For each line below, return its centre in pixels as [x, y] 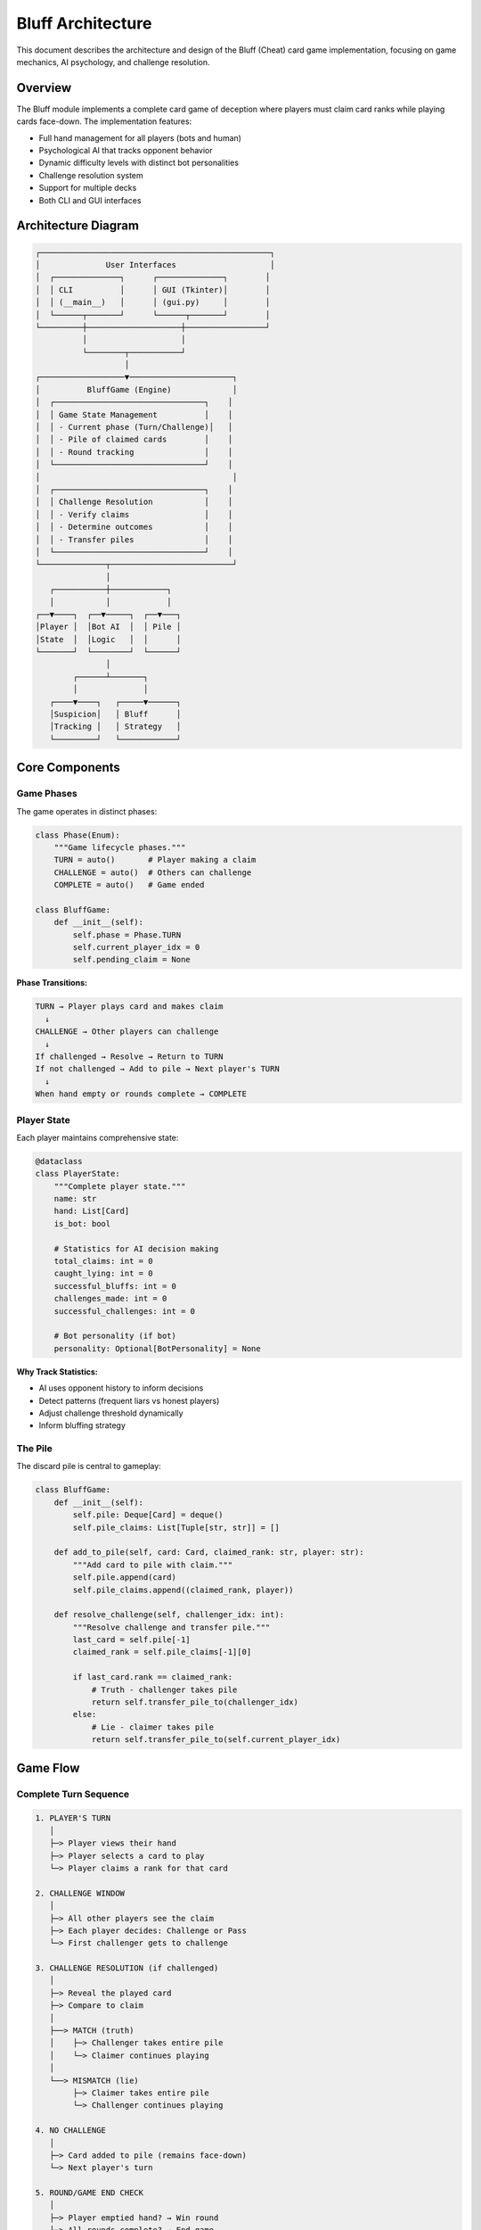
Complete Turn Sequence [73, 1794]
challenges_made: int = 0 [110, 1299]
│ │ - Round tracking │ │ [134, 452]
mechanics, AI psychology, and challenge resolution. [113, 62]
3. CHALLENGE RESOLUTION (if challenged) [127, 1968]
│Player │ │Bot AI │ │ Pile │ [108, 627]
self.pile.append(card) [125, 1578]
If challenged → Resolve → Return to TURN [129, 1056]
